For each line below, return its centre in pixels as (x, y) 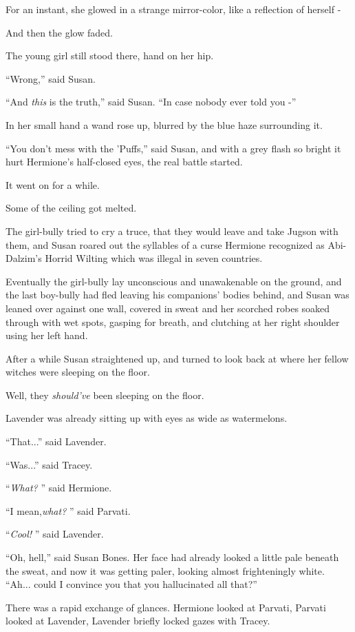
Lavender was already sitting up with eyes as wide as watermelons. (147, 418)
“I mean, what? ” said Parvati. (68, 510)
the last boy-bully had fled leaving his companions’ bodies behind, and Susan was (177, 295)
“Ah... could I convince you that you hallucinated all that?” (131, 584)
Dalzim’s (24, 258)
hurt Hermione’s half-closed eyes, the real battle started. (124, 162)
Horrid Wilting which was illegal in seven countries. (154, 258)
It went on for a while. (53, 184)
